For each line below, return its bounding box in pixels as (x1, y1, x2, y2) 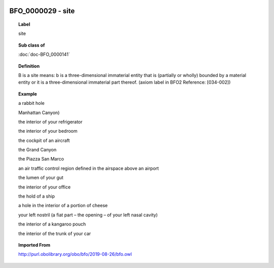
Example (18, 91, 38, 97)
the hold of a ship (18, 193, 55, 200)
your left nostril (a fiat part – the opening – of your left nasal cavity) (18, 212, 158, 218)
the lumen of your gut (18, 175, 63, 181)
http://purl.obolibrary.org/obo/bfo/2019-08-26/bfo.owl (18, 251, 132, 257)
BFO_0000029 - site (9, 7, 75, 15)
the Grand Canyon (18, 147, 57, 153)
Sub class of (18, 42, 45, 48)
